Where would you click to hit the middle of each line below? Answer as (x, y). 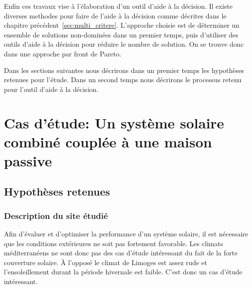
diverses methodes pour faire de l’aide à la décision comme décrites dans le (115, 15)
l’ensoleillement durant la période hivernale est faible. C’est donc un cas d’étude (123, 272)
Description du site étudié (56, 215)
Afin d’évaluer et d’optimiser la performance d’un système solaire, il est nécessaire (126, 234)
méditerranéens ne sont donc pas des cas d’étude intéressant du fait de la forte (121, 253)
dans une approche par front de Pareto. (63, 53)
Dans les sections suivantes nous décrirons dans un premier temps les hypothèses (124, 70)
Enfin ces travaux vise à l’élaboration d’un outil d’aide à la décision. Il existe (118, 6)
